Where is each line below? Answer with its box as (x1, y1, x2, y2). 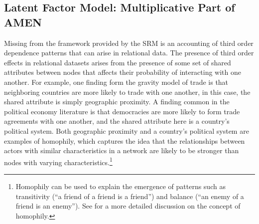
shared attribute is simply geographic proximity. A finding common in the (4, 96, 230, 107)
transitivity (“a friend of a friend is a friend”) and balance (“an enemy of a (15, 191, 244, 201)
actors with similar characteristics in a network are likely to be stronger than (4, 145, 239, 156)
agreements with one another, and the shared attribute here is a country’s (4, 116, 230, 126)
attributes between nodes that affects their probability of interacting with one (4, 67, 242, 77)
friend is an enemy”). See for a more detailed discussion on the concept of (15, 201, 241, 211)
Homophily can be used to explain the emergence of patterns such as (15, 181, 226, 191)
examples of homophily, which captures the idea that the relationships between (4, 135, 245, 146)
